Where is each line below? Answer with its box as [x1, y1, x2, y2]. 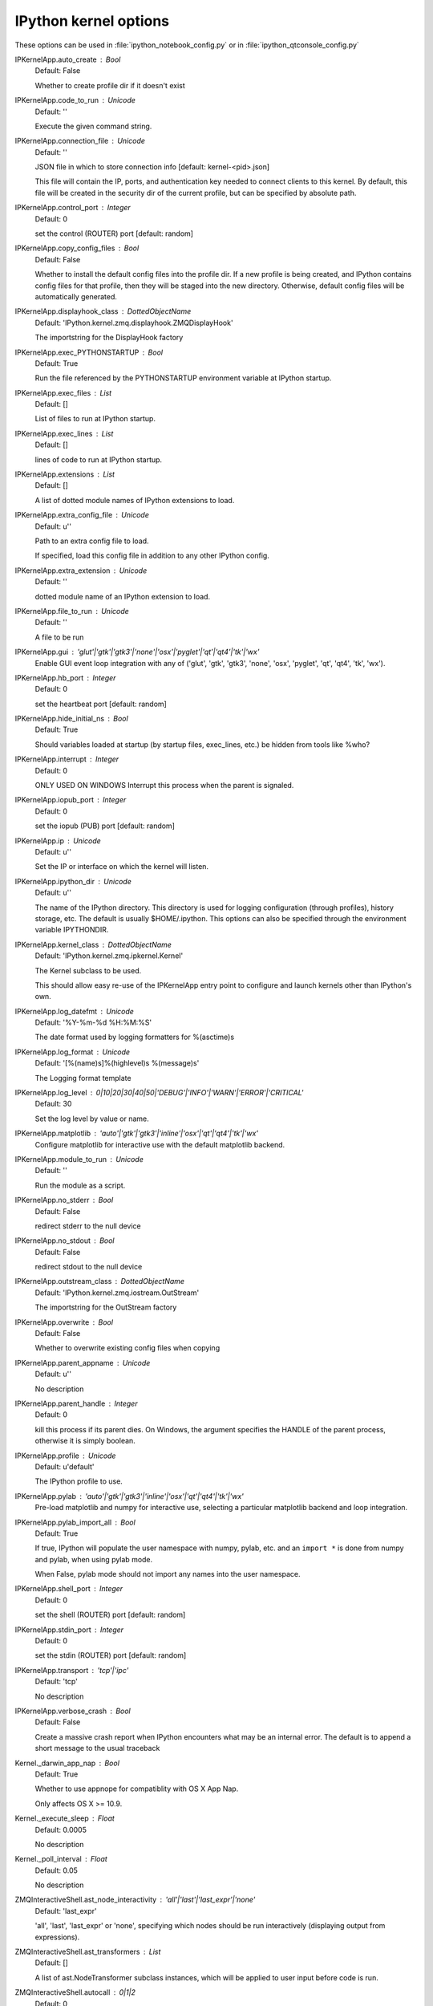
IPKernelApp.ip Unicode [14, 835, 102, 846]
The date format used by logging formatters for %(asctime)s [34, 1032, 235, 1042]
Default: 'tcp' [34, 1677, 78, 1687]
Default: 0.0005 [34, 1825, 87, 1834]
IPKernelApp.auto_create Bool [14, 55, 121, 64]
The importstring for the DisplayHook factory [34, 333, 184, 343]
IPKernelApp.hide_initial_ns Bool [14, 714, 128, 724]
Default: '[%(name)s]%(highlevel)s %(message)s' [34, 1058, 200, 1068]
